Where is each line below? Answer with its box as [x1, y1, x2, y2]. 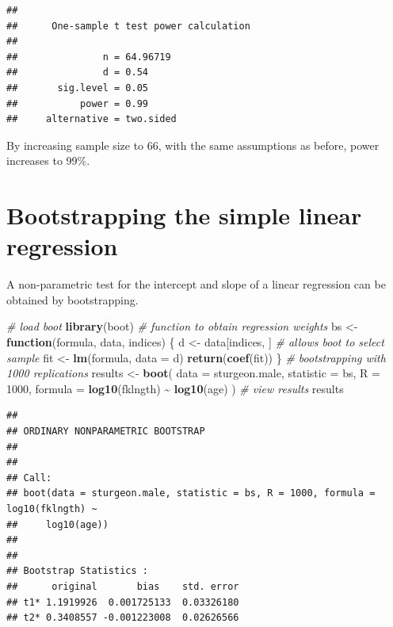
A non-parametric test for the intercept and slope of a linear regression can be [6, 276, 386, 292]
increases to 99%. [6, 152, 90, 169]
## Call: [6, 472, 52, 484]
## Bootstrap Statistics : [6, 565, 148, 577]
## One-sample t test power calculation [6, 20, 250, 32]
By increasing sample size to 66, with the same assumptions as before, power [6, 136, 380, 153]
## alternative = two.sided [6, 113, 177, 125]
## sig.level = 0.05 [6, 82, 148, 94]
